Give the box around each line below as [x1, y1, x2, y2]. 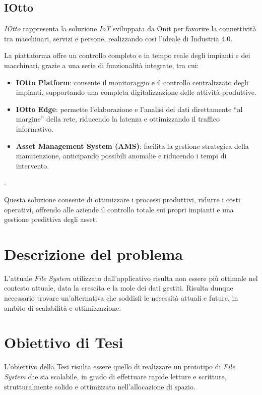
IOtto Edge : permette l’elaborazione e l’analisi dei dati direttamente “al [16, 103, 243, 114]
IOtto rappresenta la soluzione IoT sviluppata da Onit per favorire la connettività [4, 23, 256, 34]
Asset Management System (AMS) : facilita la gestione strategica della [16, 140, 249, 151]
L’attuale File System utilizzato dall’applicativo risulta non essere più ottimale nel [4, 272, 258, 283]
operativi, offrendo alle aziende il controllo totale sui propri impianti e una [4, 204, 234, 214]
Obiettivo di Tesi [4, 332, 123, 353]
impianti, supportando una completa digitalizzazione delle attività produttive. [16, 87, 256, 97]
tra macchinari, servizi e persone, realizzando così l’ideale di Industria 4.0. [4, 33, 233, 43]
